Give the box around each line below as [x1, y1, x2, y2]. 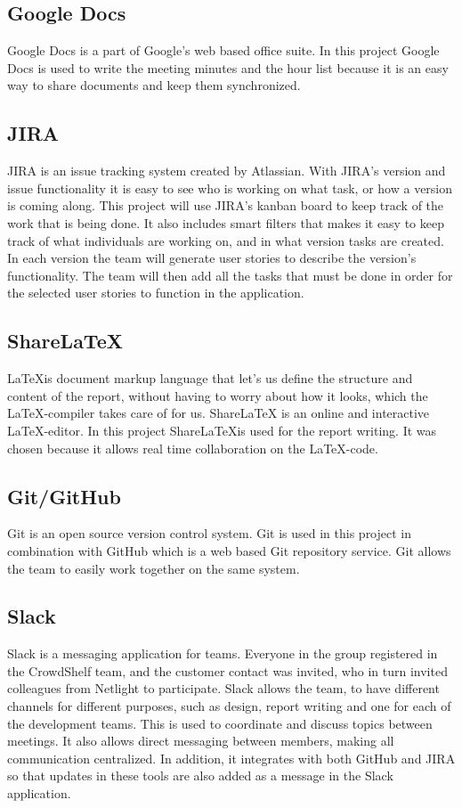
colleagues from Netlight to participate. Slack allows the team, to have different [7, 679, 440, 698]
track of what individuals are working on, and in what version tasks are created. [7, 231, 444, 249]
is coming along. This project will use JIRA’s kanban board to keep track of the [7, 196, 444, 215]
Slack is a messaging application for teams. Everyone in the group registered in [7, 644, 438, 663]
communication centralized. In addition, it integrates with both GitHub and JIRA [7, 748, 456, 767]
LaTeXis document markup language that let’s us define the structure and [7, 369, 413, 388]
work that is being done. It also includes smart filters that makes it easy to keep [7, 213, 444, 232]
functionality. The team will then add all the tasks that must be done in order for [7, 265, 453, 284]
